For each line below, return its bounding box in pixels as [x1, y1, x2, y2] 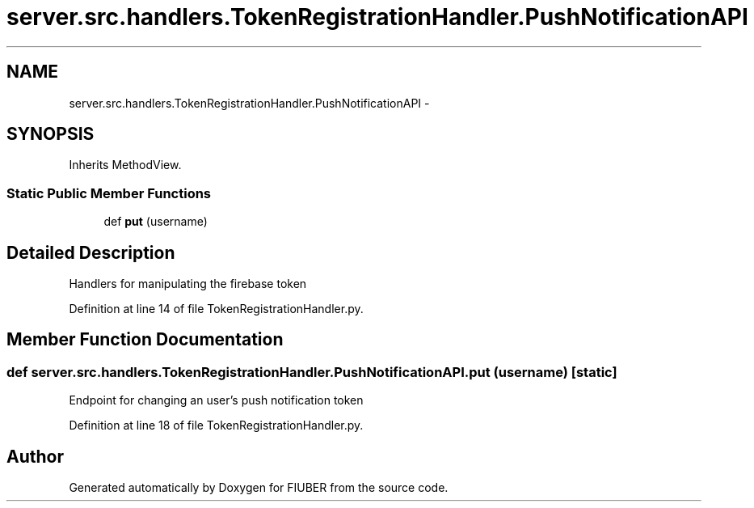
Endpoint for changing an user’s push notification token [69, 393, 364, 408]
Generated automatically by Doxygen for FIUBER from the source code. [69, 480, 449, 495]
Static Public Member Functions [6, 184, 212, 201]
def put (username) [103, 214, 208, 229]
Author [6, 446, 64, 467]
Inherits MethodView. [69, 158, 182, 172]
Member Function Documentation [6, 329, 284, 350]
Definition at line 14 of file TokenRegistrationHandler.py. [69, 302, 364, 316]
